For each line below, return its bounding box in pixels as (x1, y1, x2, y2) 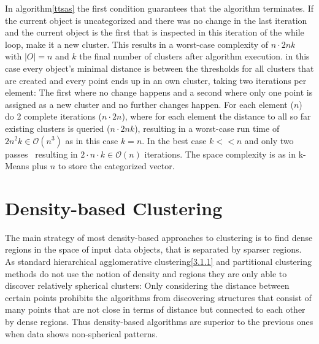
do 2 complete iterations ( (5, 110, 102, 123)
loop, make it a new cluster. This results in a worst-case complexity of (5, 37, 269, 50)
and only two (244, 134, 294, 147)
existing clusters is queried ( (5, 121, 110, 134)
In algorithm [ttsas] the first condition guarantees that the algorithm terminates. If (5, 2, 314, 14)
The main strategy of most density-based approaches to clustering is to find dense (5, 231, 313, 243)
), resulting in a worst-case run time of (134, 121, 280, 134)
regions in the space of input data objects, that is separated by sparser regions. (5, 243, 302, 256)
